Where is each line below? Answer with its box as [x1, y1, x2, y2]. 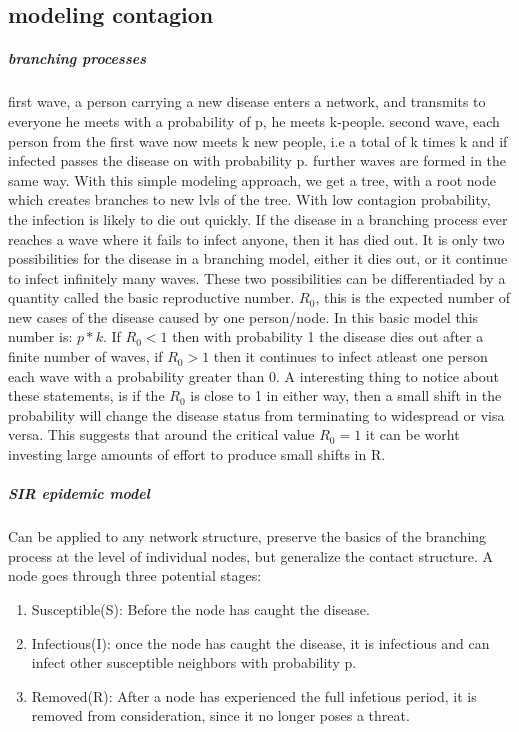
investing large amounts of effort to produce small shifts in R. [8, 444, 386, 465]
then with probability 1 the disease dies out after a [172, 326, 484, 347]
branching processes [8, 48, 146, 69]
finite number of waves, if [8, 346, 163, 367]
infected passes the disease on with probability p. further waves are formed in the [8, 150, 507, 171]
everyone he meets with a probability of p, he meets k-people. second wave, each [8, 110, 500, 131]
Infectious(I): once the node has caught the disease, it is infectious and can [31, 632, 490, 653]
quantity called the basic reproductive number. [8, 287, 295, 308]
